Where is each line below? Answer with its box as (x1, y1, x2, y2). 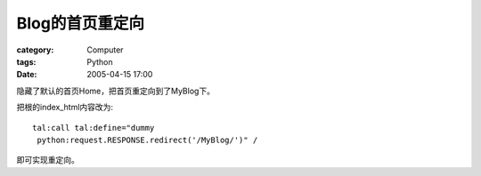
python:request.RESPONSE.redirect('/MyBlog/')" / (37, 134, 258, 145)
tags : (16, 56, 37, 67)
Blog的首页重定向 (16, 13, 144, 33)
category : (16, 44, 54, 55)
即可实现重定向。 (16, 155, 79, 165)
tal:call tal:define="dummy (32, 123, 155, 132)
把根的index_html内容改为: (16, 102, 114, 113)
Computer (86, 44, 124, 55)
